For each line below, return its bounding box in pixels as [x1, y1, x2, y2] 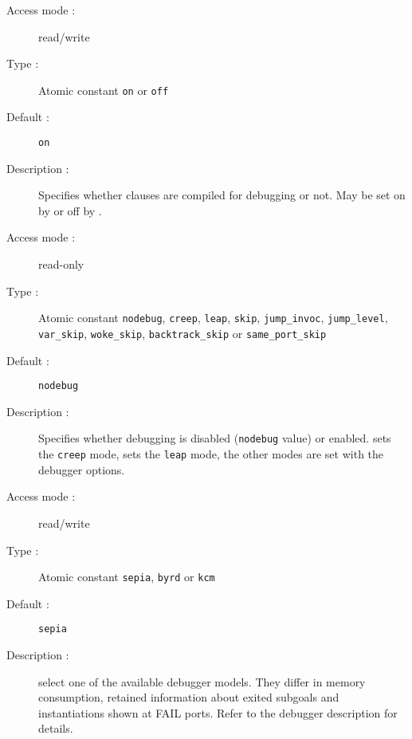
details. [38, 720, 73, 737]
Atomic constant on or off [38, 81, 169, 98]
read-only [38, 256, 84, 273]
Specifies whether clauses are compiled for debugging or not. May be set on [38, 187, 406, 203]
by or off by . [38, 202, 102, 218]
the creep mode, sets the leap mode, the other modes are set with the [38, 446, 384, 462]
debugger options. [38, 461, 125, 478]
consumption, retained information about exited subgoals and [38, 689, 339, 706]
